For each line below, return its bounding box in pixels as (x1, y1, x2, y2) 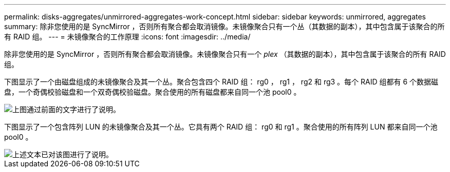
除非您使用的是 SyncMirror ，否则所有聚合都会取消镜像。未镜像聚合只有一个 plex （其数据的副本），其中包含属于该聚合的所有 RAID (4, 50, 446, 58)
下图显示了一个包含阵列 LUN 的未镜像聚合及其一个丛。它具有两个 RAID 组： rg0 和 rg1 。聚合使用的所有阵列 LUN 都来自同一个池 (4, 122, 438, 131)
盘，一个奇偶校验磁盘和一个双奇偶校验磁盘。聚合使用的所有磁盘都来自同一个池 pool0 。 (4, 88, 301, 96)
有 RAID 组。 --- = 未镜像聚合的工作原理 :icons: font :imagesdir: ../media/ (4, 32, 251, 41)
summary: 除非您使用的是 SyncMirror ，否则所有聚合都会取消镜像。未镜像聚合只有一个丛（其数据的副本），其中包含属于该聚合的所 (4, 22, 445, 31)
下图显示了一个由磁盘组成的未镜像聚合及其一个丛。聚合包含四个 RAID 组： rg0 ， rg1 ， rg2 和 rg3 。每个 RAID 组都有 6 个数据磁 (4, 77, 439, 86)
